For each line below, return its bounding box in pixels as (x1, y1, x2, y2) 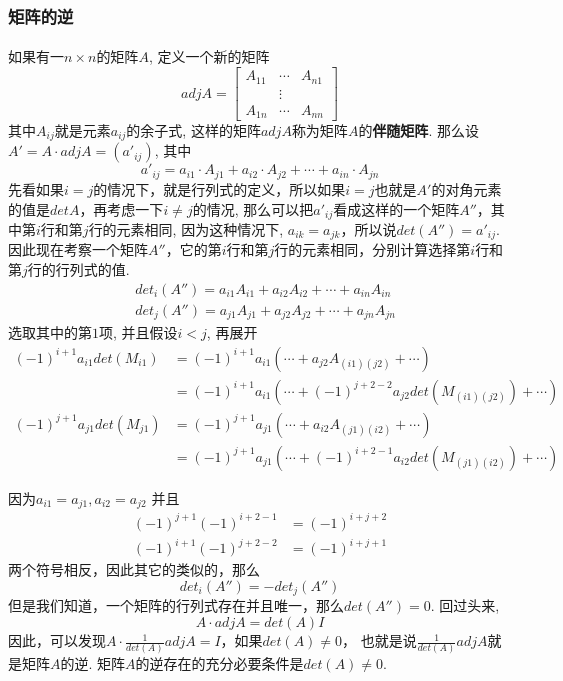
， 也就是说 (342, 630, 417, 651)
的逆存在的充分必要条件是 (135, 653, 304, 674)
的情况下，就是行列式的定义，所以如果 (93, 178, 346, 199)
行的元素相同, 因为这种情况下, (88, 218, 284, 239)
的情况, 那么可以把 (192, 198, 314, 219)
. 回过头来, (430, 595, 500, 616)
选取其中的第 (8, 322, 92, 343)
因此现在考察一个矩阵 (8, 239, 148, 260)
